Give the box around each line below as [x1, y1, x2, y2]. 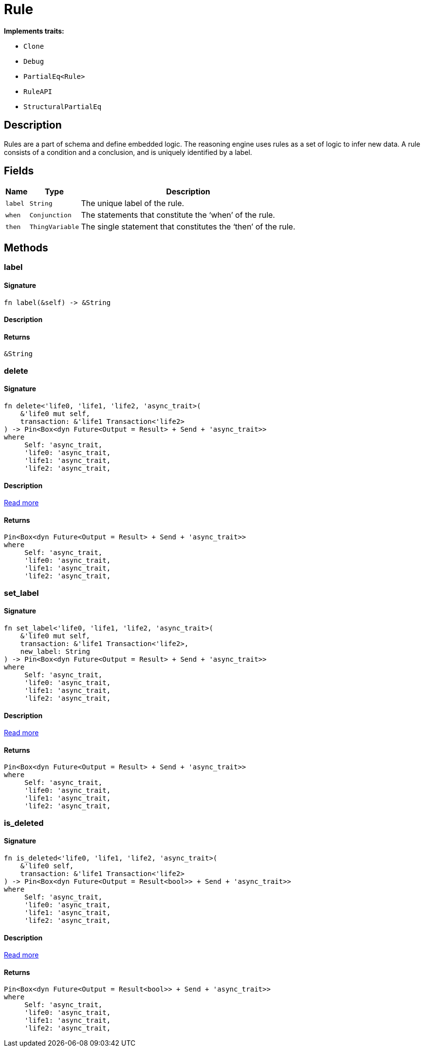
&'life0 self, [20, 861, 74, 870]
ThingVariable [29, 223, 79, 230]
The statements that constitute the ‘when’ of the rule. [81, 210, 275, 220]
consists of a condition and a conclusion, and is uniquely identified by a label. [4, 148, 252, 156]
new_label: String [20, 647, 91, 655]
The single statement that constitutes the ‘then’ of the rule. [81, 222, 295, 232]
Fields [4, 165, 34, 177]
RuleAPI [23, 87, 53, 96]
